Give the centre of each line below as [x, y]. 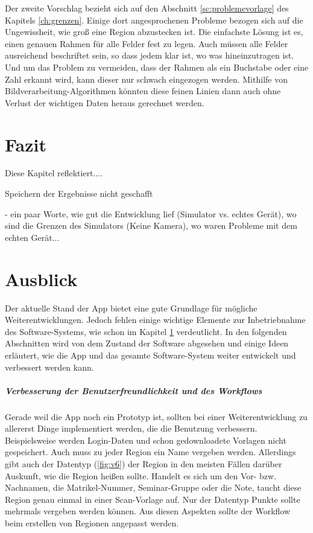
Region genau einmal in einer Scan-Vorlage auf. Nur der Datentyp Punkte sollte [153, 499]
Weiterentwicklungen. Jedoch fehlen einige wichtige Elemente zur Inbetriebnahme [155, 320]
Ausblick [41, 279]
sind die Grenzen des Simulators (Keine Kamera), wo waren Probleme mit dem [151, 225]
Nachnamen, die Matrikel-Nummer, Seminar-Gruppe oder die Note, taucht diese [153, 487]
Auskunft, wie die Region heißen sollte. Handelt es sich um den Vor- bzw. [141, 475]
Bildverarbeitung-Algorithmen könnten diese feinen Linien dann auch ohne [143, 91]
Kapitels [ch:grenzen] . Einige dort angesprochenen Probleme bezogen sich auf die [154, 20]
